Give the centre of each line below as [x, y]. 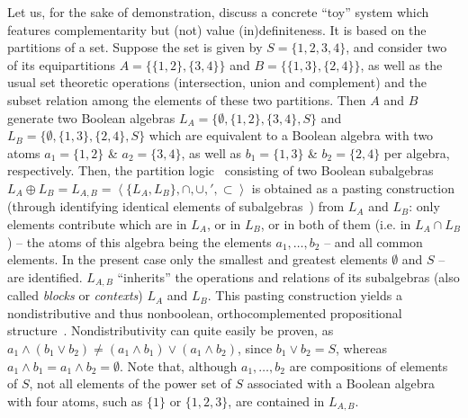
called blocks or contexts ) [75, 295]
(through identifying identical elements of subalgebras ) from [176, 206]
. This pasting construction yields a [305, 295]
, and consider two [396, 47]
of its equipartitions [61, 64]
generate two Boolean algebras [91, 117]
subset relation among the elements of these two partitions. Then [187, 99]
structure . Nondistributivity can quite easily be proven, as [171, 330]
